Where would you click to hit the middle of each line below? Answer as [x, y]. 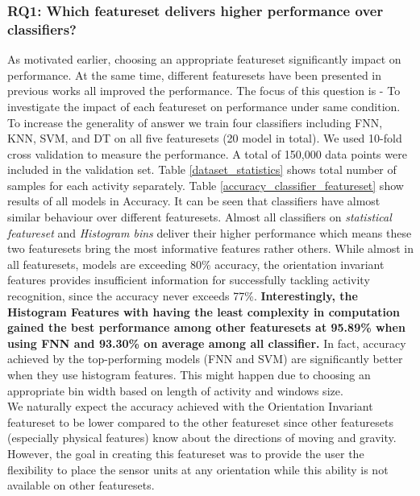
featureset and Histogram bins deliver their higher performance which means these [210, 232]
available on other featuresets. [81, 485]
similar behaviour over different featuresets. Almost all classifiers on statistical [200, 217]
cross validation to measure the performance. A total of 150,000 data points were [207, 153]
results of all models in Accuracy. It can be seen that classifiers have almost [194, 201]
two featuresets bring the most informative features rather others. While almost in [210, 248]
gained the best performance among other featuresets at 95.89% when [206, 327]
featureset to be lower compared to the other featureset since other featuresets [200, 422]
